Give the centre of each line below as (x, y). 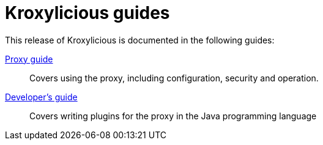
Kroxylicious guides (87, 13)
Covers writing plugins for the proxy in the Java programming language (173, 116)
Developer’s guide (41, 97)
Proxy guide (29, 59)
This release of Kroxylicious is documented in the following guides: (140, 40)
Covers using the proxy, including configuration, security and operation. (174, 78)
